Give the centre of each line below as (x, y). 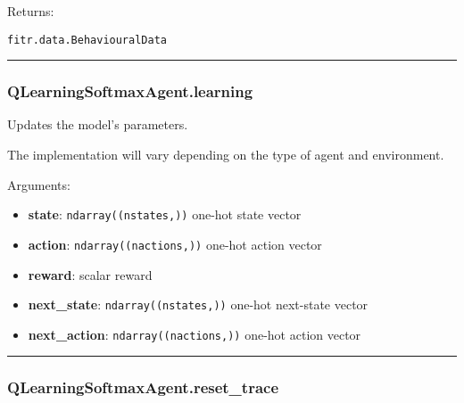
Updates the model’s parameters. (98, 124)
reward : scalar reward (90, 274)
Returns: (31, 11)
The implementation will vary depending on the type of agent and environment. (226, 155)
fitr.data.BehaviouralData (87, 40)
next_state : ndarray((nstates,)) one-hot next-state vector (198, 304)
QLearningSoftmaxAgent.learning (130, 91)
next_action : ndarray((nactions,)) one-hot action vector (195, 334)
